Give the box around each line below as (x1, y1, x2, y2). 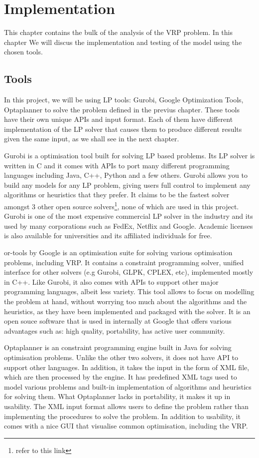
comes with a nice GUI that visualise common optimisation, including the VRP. (4, 421, 248, 431)
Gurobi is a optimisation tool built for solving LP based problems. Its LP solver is (4, 150, 255, 161)
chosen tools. (4, 46, 43, 57)
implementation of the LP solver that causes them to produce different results (4, 123, 242, 134)
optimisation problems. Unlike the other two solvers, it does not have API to (4, 352, 239, 363)
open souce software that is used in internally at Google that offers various (4, 316, 232, 326)
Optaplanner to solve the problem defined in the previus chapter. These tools (4, 104, 240, 114)
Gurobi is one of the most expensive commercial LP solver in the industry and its (4, 211, 253, 221)
